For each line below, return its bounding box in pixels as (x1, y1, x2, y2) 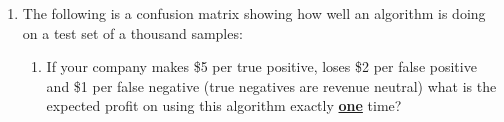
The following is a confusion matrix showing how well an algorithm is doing (22, 3, 486, 23)
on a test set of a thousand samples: (22, 22, 243, 43)
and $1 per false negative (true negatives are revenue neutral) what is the (46, 75, 497, 96)
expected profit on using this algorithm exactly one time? (46, 95, 402, 116)
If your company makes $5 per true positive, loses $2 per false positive (46, 56, 477, 77)
